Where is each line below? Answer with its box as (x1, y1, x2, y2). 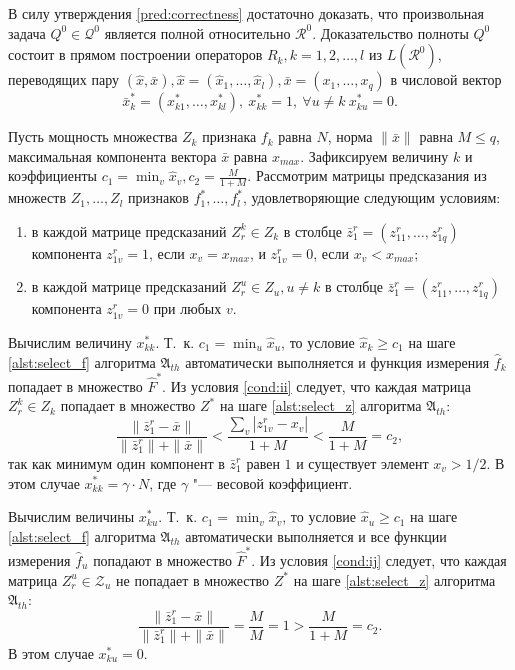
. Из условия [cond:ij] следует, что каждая (251, 550, 507, 570)
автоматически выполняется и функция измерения (185, 351, 490, 372)
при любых (153, 298, 222, 319)
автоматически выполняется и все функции (185, 525, 447, 546)
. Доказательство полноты (312, 22, 469, 43)
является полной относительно (104, 22, 291, 43)
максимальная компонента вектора (8, 145, 217, 166)
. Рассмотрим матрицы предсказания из (247, 165, 487, 186)
